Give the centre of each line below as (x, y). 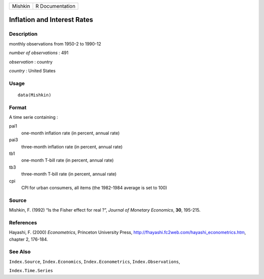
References (23, 222)
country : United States (32, 70)
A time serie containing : (33, 117)
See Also (20, 252)
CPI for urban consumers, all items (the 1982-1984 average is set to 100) (94, 188)
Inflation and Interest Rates (51, 20)
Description (23, 34)
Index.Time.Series (31, 271)
